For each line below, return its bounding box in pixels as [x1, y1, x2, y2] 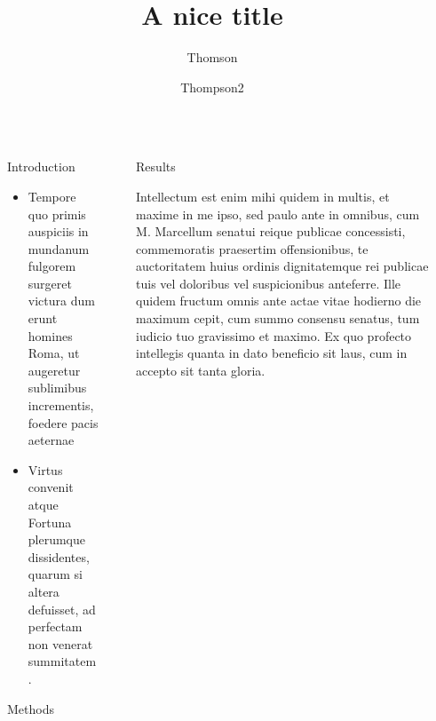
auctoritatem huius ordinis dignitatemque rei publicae [136, 257, 429, 275]
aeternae [28, 431, 75, 449]
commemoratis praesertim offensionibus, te [136, 239, 369, 257]
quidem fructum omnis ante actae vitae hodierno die [136, 291, 422, 310]
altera [28, 582, 59, 600]
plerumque [28, 530, 86, 549]
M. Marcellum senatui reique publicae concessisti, [136, 222, 406, 241]
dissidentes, [28, 547, 90, 566]
